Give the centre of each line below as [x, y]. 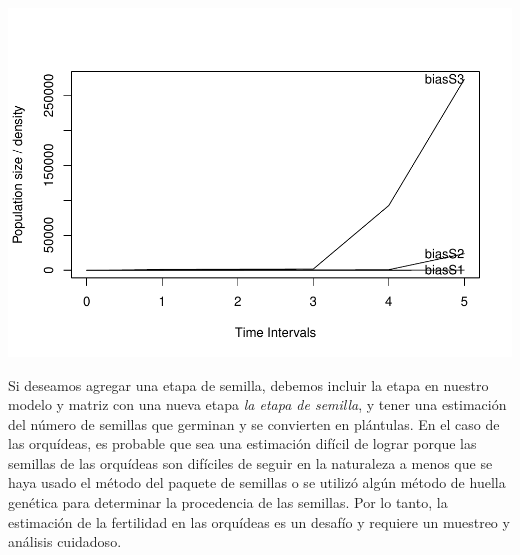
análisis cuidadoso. [65, 541]
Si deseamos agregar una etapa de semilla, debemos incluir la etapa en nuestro [248, 384]
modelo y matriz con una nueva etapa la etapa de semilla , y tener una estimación [257, 404]
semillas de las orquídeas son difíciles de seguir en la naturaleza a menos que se [250, 462]
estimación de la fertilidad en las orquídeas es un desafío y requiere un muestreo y [259, 521]
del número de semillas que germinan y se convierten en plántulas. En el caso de [254, 423]
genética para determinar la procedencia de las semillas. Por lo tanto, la [228, 502]
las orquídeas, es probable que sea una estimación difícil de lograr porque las [242, 443]
